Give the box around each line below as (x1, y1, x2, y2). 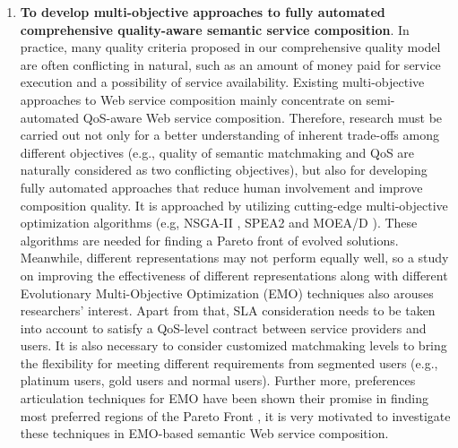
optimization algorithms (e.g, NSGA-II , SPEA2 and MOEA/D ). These (20, 213, 418, 232)
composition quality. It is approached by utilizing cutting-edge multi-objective (20, 195, 448, 214)
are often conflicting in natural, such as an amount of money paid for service (20, 55, 441, 73)
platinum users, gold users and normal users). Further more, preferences (20, 371, 416, 390)
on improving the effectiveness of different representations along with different (20, 265, 448, 284)
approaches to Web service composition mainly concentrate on (20, 90, 362, 108)
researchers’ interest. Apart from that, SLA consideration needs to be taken (20, 301, 436, 320)
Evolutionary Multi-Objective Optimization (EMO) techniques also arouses (20, 283, 434, 302)
